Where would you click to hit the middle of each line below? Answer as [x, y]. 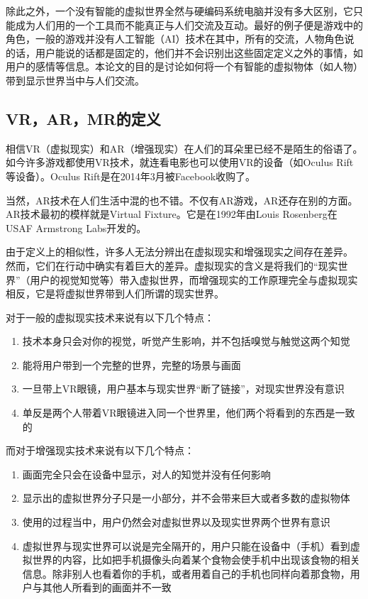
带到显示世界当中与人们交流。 [75, 80]
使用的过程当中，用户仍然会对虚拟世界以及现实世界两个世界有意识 [176, 522]
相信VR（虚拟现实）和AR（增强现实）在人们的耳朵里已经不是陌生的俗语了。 [184, 148]
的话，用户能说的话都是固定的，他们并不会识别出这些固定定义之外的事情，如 [184, 52]
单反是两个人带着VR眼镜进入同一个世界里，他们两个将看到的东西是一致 [189, 413]
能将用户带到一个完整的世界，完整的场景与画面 [132, 364]
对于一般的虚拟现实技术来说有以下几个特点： [110, 317]
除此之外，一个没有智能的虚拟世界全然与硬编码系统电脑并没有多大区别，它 [179, 11]
